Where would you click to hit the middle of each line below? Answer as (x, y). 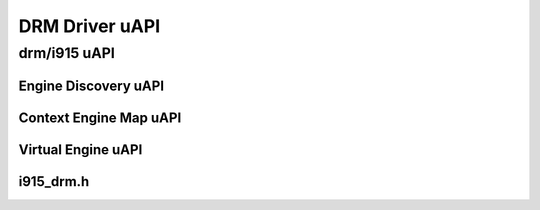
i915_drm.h (54, 181)
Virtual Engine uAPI (80, 149)
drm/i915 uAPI (66, 53)
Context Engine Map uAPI (100, 117)
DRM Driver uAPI (89, 26)
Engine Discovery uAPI (91, 85)
